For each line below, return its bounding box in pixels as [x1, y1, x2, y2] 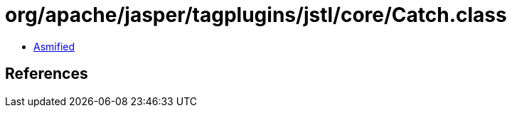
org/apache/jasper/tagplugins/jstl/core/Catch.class [5, 3, 507, 27]
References [5, 65, 88, 83]
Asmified [33, 40, 75, 53]
